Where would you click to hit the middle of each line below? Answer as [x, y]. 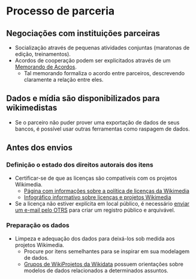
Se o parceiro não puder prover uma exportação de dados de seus [97, 122]
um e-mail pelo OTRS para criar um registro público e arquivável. [95, 210]
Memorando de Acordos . [46, 67]
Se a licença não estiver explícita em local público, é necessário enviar [102, 203]
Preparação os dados [38, 225]
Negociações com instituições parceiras [83, 33]
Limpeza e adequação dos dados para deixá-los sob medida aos [95, 238]
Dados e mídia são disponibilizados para [83, 98]
